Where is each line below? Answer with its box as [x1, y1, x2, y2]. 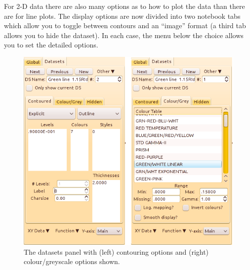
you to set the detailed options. [4, 40, 98, 50]
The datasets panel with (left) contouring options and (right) [24, 246, 209, 257]
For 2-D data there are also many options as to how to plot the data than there [4, 1, 245, 11]
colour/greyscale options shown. [24, 256, 120, 267]
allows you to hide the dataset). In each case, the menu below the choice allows [4, 30, 244, 40]
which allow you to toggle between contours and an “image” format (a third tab [4, 20, 246, 31]
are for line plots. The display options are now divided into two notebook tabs [4, 10, 241, 21]
